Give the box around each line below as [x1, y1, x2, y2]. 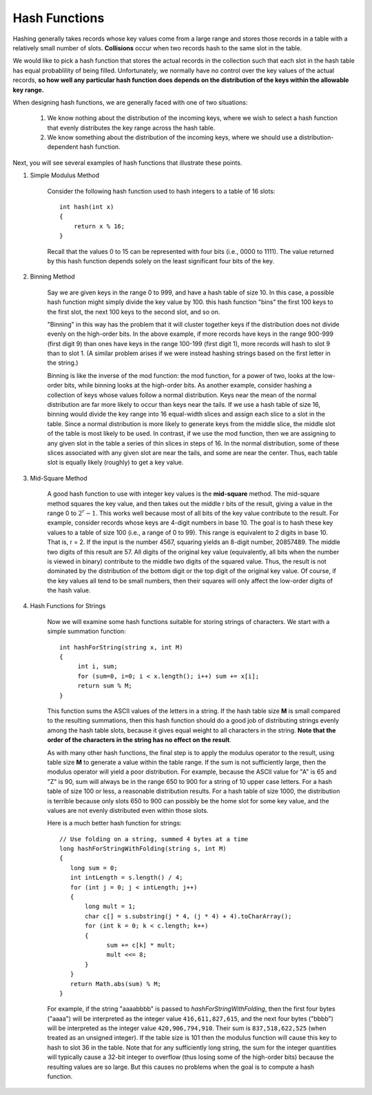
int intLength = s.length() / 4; [70, 874, 183, 882]
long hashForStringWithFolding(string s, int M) [59, 845, 227, 853]
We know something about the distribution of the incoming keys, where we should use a [47, 133, 298, 141]
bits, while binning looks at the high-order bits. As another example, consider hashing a [64, 381, 312, 390]
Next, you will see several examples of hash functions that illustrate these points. [12, 159, 242, 167]
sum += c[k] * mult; [106, 941, 176, 949]
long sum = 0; [70, 864, 118, 872]
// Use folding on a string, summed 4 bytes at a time [59, 835, 249, 843]
